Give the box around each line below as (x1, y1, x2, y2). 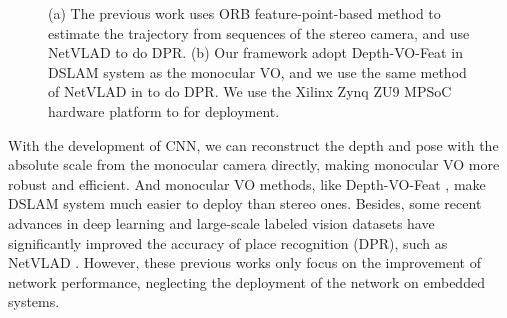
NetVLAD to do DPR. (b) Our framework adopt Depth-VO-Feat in (48, 42, 463, 63)
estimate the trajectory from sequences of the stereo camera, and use (48, 22, 470, 43)
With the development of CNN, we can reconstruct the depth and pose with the (8, 134, 499, 155)
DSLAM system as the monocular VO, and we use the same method (48, 61, 467, 82)
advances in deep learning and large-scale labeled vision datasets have (8, 212, 435, 233)
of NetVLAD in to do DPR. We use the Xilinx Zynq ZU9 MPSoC (48, 81, 452, 102)
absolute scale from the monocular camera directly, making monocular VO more (8, 154, 500, 175)
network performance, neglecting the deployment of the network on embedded (8, 271, 485, 292)
